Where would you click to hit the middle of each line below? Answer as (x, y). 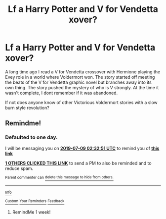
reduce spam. (19, 168)
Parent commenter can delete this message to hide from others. (59, 177)
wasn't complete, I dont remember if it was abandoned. (62, 93)
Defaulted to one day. (31, 137)
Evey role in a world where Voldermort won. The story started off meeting (80, 77)
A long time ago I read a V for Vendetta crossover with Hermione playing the (83, 72)
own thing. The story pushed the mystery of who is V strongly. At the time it (82, 87)
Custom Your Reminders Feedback (35, 201)
